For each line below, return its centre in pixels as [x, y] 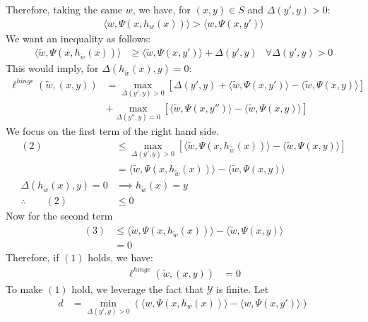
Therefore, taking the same [64, 9]
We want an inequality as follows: [78, 38]
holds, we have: [120, 257]
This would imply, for [52, 68]
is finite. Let [243, 288]
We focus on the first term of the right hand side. [113, 131]
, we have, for [161, 9]
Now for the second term [59, 216]
